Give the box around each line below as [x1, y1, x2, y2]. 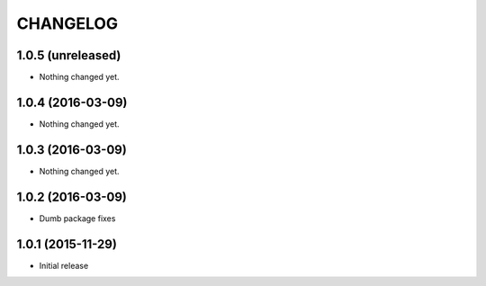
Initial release [39, 260, 89, 271]
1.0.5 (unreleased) [16, 48, 121, 63]
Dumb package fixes [39, 212, 116, 224]
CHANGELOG [16, 13, 119, 33]
